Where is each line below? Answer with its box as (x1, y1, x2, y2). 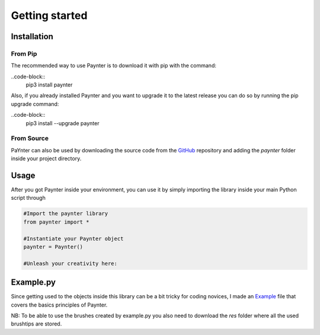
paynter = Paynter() (23, 244, 83, 250)
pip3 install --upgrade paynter (25, 119, 100, 127)
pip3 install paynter (25, 81, 73, 88)
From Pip (11, 49, 37, 58)
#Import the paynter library (23, 210, 108, 217)
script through (11, 194, 46, 202)
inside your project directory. (11, 155, 82, 162)
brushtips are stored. (11, 320, 62, 327)
